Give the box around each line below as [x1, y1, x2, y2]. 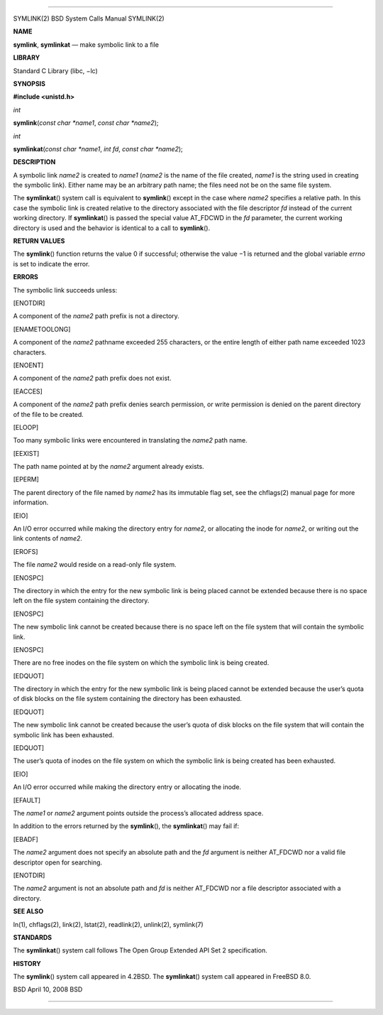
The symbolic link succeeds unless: [13, 286, 118, 294]
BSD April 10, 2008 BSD [13, 985, 83, 994]
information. [13, 498, 49, 507]
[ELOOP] [13, 423, 39, 431]
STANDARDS [13, 933, 52, 941]
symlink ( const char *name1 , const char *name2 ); [13, 119, 159, 127]
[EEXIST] [13, 449, 40, 457]
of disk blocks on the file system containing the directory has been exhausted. [13, 695, 243, 703]
